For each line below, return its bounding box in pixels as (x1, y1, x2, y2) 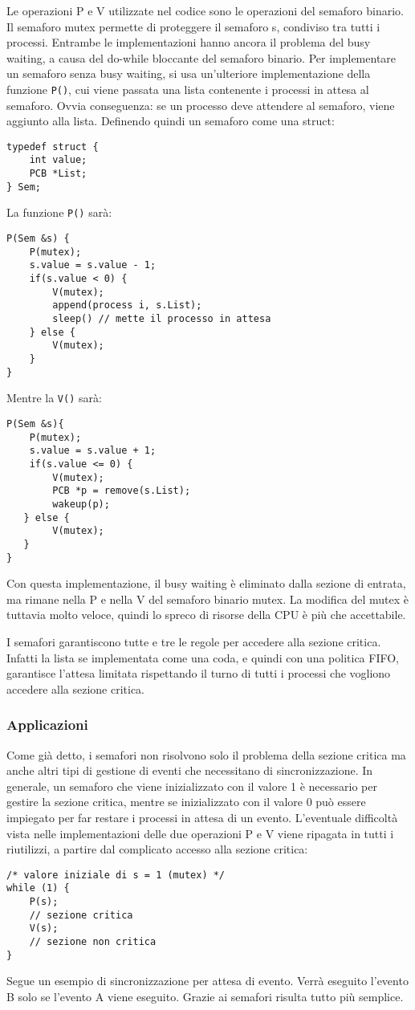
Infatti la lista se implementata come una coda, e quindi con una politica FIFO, (6, 649, 399, 666)
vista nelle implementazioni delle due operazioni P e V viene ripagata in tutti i (6, 825, 394, 841)
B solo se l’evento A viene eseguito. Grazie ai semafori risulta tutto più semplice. (6, 988, 404, 1004)
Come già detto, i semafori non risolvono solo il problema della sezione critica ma (6, 746, 406, 763)
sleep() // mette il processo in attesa (52, 313, 271, 325)
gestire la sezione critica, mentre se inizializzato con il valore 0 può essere (6, 793, 366, 810)
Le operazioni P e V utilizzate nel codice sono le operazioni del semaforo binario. (6, 2, 404, 18)
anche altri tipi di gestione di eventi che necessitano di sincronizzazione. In (6, 762, 373, 779)
